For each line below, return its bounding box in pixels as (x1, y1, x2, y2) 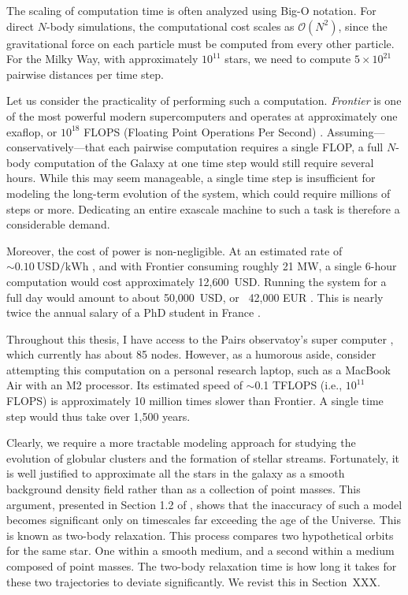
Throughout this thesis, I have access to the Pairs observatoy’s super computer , (6, 330, 394, 347)
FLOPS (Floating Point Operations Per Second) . (83, 123, 324, 139)
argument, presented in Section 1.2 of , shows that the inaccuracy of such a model (6, 496, 402, 512)
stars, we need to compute (224, 50, 351, 67)
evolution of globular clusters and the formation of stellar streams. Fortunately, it (6, 449, 400, 466)
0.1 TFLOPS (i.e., (254, 377, 343, 393)
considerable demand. (6, 216, 110, 232)
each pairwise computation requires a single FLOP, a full (109, 139, 384, 155)
